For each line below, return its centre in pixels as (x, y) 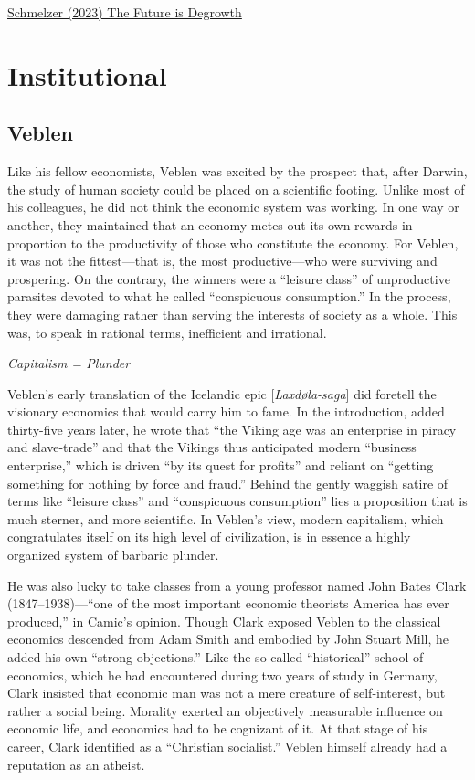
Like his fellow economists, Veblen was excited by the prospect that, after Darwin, (237, 171)
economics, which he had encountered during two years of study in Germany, (222, 675)
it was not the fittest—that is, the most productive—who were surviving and (222, 261)
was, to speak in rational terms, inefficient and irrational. (167, 332)
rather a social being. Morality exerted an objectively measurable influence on (225, 710)
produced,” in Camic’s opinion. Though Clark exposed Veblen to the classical (224, 621)
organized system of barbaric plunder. (113, 555)
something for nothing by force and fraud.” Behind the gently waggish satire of (228, 483)
